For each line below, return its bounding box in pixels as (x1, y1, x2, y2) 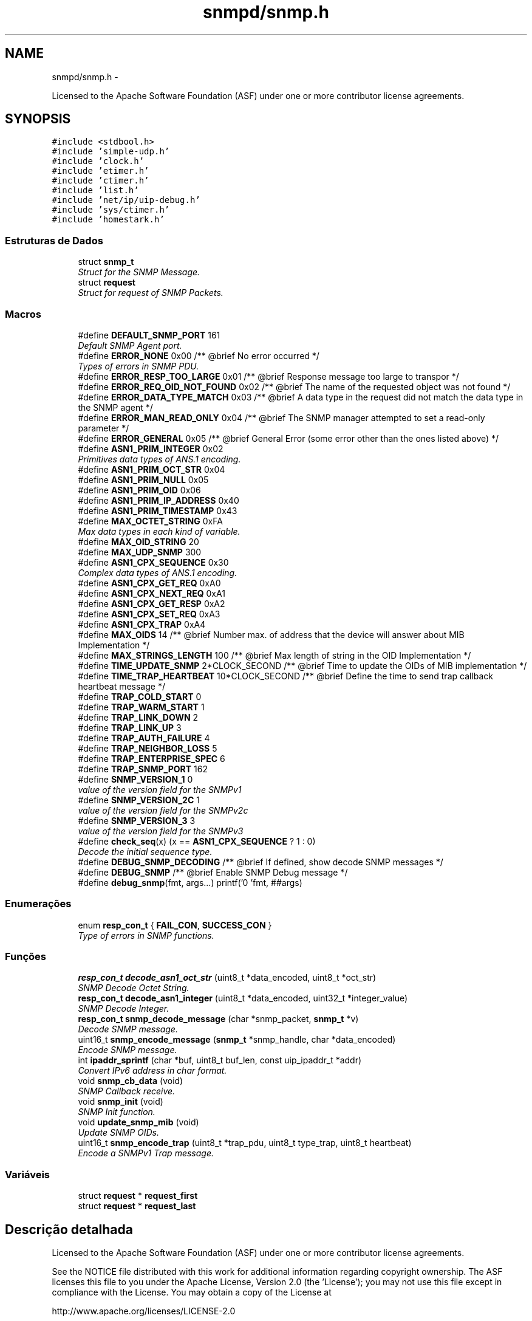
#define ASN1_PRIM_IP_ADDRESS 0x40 (78, 495, 239, 506)
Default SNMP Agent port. (78, 340, 182, 351)
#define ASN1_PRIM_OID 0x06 (78, 484, 201, 495)
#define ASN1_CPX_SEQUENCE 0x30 (78, 557, 229, 568)
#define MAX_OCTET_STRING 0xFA (78, 515, 223, 526)
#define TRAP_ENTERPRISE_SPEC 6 (78, 753, 225, 764)
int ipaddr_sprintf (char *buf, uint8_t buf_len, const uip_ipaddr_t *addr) (78, 1055, 362, 1066)
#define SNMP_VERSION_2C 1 (78, 794, 200, 805)
